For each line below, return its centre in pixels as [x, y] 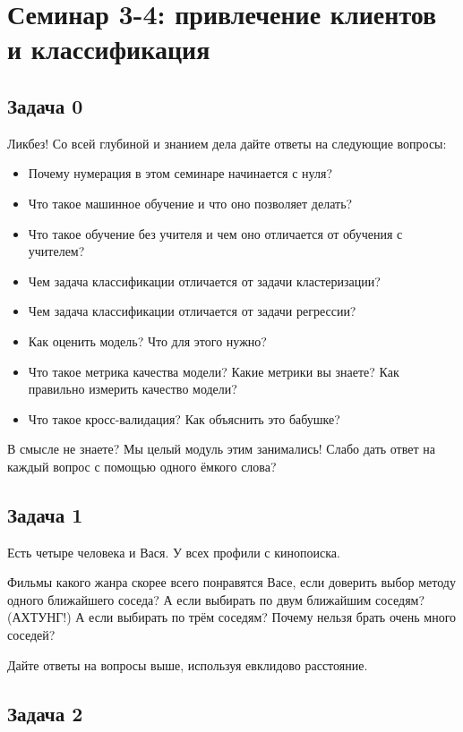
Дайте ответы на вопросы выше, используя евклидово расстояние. [188, 664]
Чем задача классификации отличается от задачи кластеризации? [204, 281]
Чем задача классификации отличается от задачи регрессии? [192, 311]
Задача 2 [45, 713]
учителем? [56, 251]
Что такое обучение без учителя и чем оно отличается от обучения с [215, 233]
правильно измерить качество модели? [133, 389]
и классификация [109, 49]
